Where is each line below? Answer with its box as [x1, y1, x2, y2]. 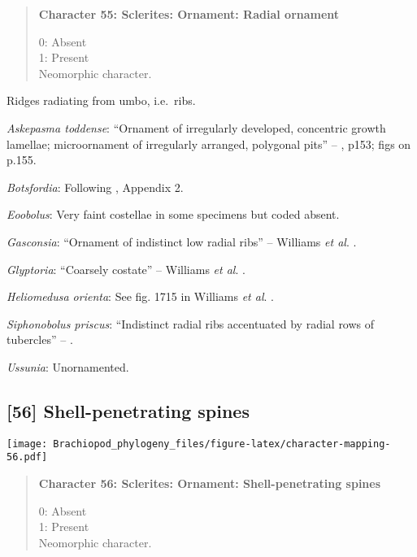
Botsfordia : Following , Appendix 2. [7, 178, 184, 195]
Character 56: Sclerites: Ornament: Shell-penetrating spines [38, 475, 381, 492]
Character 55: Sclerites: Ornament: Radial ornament [38, 6, 340, 22]
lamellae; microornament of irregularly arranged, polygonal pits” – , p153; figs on [7, 135, 411, 152]
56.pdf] [7, 451, 48, 463]
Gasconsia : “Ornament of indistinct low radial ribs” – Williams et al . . [7, 233, 357, 250]
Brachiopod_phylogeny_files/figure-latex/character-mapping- [53, 437, 391, 450]
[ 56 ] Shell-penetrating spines [7, 398, 250, 423]
